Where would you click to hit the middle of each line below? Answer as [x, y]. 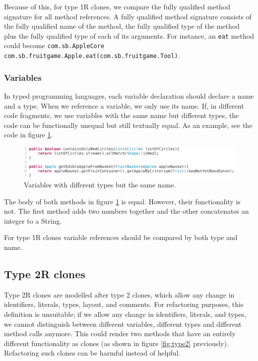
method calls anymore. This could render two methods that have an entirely [120, 333]
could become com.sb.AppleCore [54, 45]
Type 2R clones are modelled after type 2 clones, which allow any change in [119, 294]
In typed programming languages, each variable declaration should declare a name [129, 95]
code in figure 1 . [29, 135]
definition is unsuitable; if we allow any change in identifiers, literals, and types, [125, 314]
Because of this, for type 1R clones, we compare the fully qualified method [117, 6]
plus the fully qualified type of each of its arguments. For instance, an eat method [129, 35]
